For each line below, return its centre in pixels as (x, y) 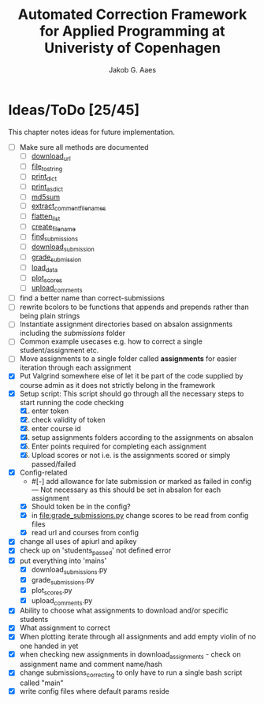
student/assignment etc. (59, 350)
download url (51, 157)
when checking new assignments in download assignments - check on (130, 655)
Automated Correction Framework (132, 15)
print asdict (47, 188)
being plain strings (50, 316)
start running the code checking (72, 402)
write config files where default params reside (94, 691)
